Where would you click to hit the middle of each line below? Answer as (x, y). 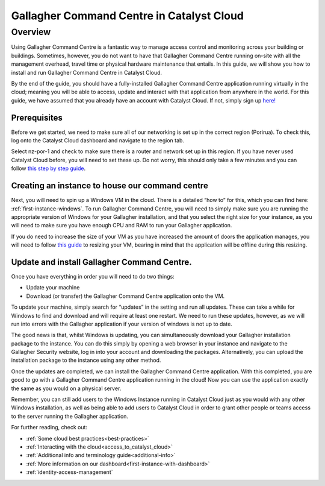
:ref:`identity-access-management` (70, 472)
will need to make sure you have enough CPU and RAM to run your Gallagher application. (122, 226)
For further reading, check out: (49, 428)
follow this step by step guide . (48, 168)
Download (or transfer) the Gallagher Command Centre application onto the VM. (125, 296)
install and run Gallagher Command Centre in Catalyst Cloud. (87, 72)
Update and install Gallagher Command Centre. (101, 262)
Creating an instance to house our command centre (110, 186)
